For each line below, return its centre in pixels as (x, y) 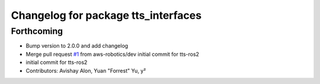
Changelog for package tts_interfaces (106, 15)
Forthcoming (37, 31)
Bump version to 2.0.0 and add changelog (77, 46)
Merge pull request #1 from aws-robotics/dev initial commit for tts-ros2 (113, 54)
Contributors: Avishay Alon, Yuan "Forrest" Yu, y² (86, 70)
